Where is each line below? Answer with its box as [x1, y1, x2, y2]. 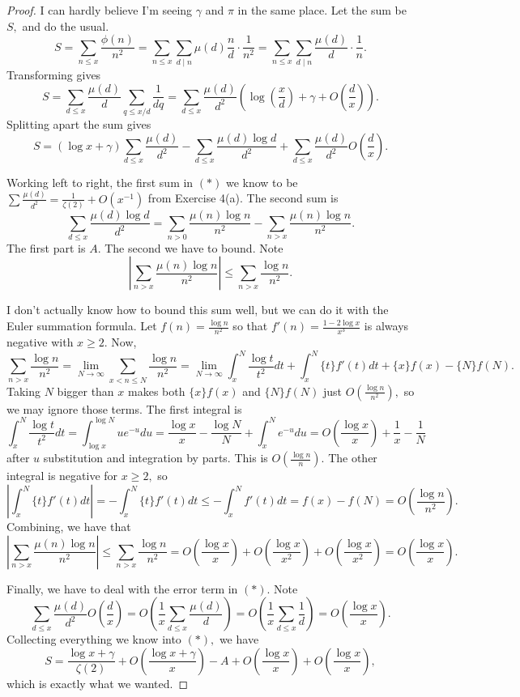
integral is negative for [6, 467, 118, 484]
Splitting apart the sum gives [6, 115, 151, 132]
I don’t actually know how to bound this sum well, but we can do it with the [6, 301, 389, 318]
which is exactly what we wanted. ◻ [6, 674, 189, 691]
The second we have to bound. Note [104, 239, 283, 256]
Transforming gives [6, 66, 101, 83]
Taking [6, 382, 41, 399]
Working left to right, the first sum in [6, 173, 194, 190]
